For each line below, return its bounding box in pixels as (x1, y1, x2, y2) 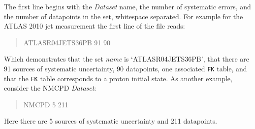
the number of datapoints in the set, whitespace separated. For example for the (4, 11, 243, 21)
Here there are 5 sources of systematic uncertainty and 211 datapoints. (4, 116, 217, 126)
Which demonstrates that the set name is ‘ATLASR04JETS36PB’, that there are (4, 54, 250, 64)
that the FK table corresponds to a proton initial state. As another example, (4, 73, 232, 83)
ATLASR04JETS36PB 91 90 (23, 37, 110, 47)
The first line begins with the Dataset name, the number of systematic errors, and (4, 1, 251, 11)
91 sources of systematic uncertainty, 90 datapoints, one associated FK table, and (4, 63, 247, 73)
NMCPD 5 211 (23, 99, 68, 109)
